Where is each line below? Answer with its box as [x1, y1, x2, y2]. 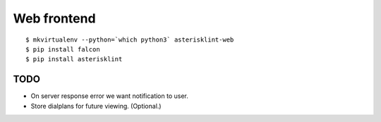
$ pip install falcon [25, 45, 100, 53]
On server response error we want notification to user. [30, 92, 188, 100]
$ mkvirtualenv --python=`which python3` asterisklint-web [25, 35, 234, 44]
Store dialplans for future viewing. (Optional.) [30, 102, 162, 110]
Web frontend [13, 11, 96, 26]
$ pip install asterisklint [25, 55, 123, 63]
